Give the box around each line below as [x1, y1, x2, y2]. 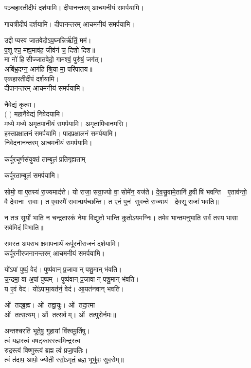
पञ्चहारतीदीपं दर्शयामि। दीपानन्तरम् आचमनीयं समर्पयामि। [4, 2, 144, 12]
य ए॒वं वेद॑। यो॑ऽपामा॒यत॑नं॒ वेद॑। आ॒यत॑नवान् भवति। [4, 283, 125, 293]
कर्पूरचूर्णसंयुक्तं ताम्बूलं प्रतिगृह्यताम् [4, 154, 86, 164]
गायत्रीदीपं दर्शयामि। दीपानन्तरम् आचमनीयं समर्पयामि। [4, 19, 135, 29]
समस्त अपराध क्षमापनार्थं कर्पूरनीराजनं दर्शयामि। [4, 238, 120, 249]
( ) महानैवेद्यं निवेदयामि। [4, 109, 65, 119]
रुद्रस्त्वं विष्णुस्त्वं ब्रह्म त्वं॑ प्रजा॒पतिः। [4, 345, 88, 355]
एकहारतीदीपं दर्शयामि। [4, 73, 59, 83]
